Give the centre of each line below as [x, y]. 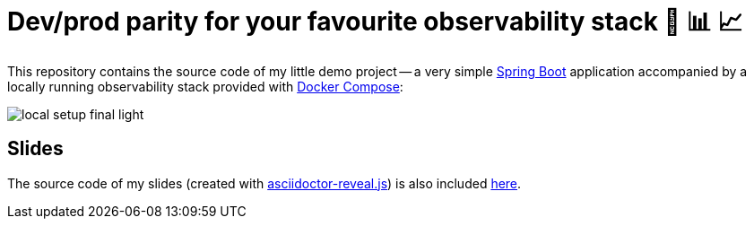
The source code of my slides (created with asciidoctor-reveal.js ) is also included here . [264, 183]
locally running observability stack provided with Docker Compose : [205, 86]
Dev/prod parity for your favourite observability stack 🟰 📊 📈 [375, 22]
